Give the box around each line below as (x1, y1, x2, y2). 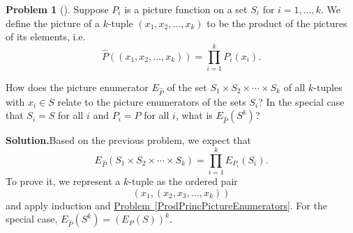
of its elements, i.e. (6, 29, 86, 44)
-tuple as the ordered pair (128, 173, 238, 188)
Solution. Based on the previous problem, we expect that (6, 133, 251, 147)
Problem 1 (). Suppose (6, 2, 109, 16)
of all (283, 79, 306, 94)
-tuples (313, 79, 343, 94)
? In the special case (258, 94, 345, 109)
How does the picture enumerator (6, 79, 149, 94)
